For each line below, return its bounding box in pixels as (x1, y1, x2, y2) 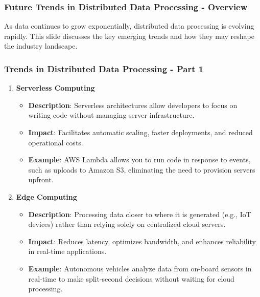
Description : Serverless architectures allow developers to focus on (28, 99, 238, 110)
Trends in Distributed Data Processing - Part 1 (4, 62, 204, 75)
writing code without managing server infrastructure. (28, 110, 195, 120)
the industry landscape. (4, 40, 78, 51)
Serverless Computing (16, 82, 95, 93)
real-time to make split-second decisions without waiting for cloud (28, 273, 234, 284)
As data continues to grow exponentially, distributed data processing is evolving (4, 20, 254, 31)
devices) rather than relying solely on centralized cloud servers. (28, 219, 226, 229)
